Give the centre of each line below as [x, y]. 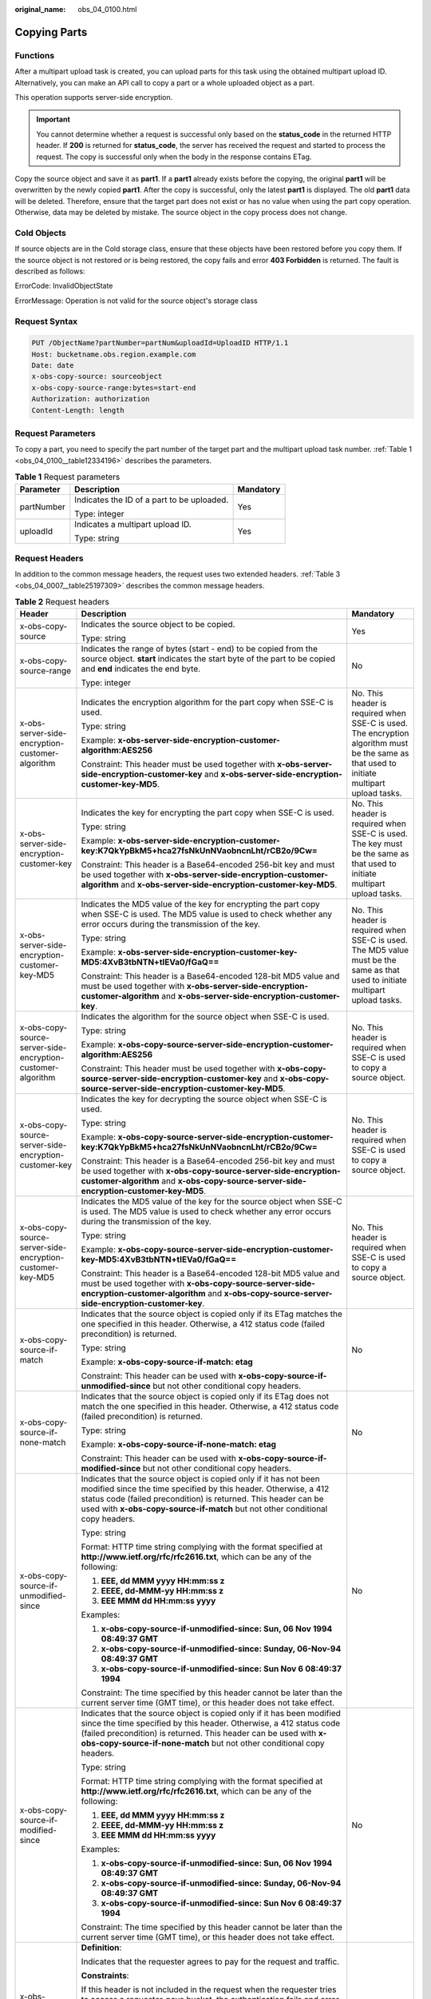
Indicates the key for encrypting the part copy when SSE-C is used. [208, 813]
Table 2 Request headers [62, 602]
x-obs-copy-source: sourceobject [97, 377]
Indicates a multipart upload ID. [133, 524]
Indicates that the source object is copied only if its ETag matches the [212, 1314]
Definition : [101, 1948]
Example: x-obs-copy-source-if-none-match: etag [179, 1445]
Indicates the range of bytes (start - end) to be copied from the [200, 649]
